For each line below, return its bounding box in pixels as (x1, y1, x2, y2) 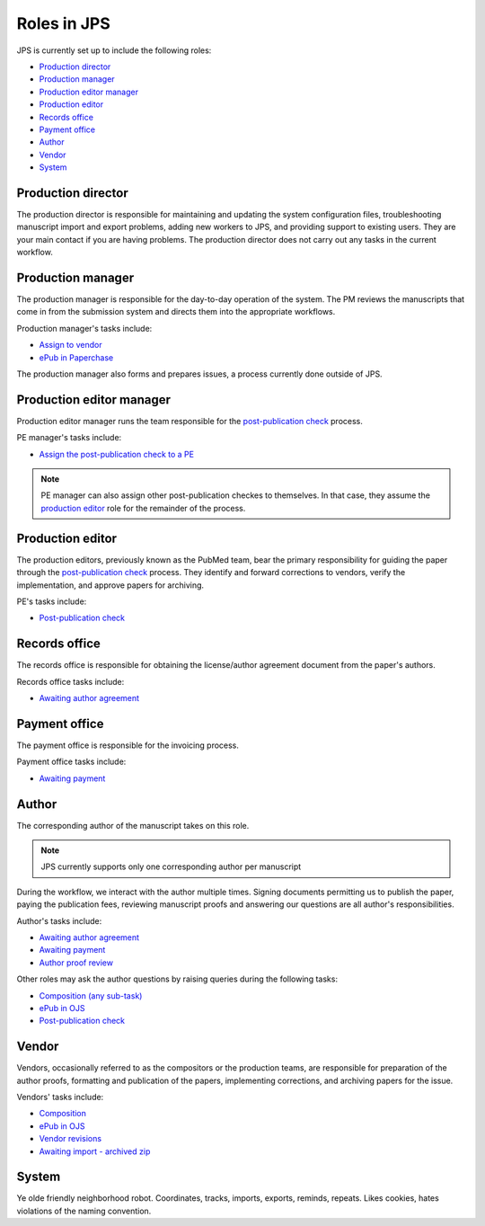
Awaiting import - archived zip (39, 1146, 151, 1157)
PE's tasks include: (16, 596, 87, 607)
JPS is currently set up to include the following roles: (16, 45, 212, 56)
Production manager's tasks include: (16, 323, 153, 333)
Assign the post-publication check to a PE (39, 449, 195, 459)
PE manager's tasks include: (16, 432, 122, 443)
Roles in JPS (16, 13, 111, 33)
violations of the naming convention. (16, 1205, 152, 1216)
